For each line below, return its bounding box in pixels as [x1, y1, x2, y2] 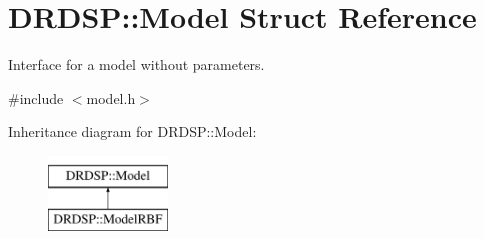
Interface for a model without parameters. [8, 54, 265, 75]
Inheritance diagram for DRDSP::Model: [8, 121, 257, 142]
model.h [86, 87, 136, 108]
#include [8, 87, 64, 108]
